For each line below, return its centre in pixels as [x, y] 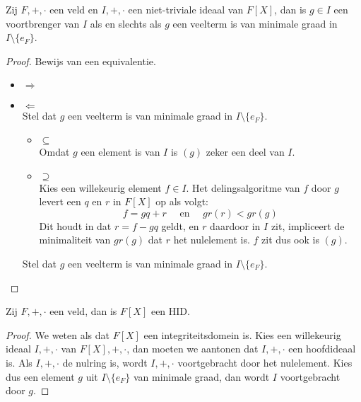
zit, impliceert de [308, 225]
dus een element [40, 376]
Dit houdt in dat [75, 225]
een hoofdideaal [322, 349]
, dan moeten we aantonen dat [193, 349]
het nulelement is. [212, 240]
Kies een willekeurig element [100, 187]
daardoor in [235, 225]
